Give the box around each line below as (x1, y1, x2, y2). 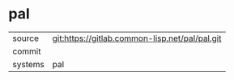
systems (12, 58, 45, 70)
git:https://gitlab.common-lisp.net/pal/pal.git (52, 33, 222, 44)
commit (12, 46, 41, 57)
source (12, 33, 39, 44)
